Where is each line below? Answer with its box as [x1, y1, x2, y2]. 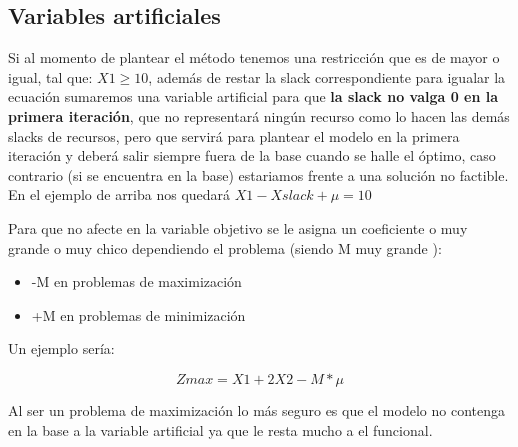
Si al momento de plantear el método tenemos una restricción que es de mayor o [8, 47, 500, 68]
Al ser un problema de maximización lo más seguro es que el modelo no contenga [8, 399, 505, 420]
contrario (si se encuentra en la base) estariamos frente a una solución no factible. [8, 164, 509, 185]
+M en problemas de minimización [31, 304, 246, 325]
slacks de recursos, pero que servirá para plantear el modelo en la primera [8, 125, 460, 146]
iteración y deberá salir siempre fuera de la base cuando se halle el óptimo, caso [8, 145, 496, 166]
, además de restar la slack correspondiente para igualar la [148, 66, 506, 87]
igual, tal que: [8, 66, 93, 87]
